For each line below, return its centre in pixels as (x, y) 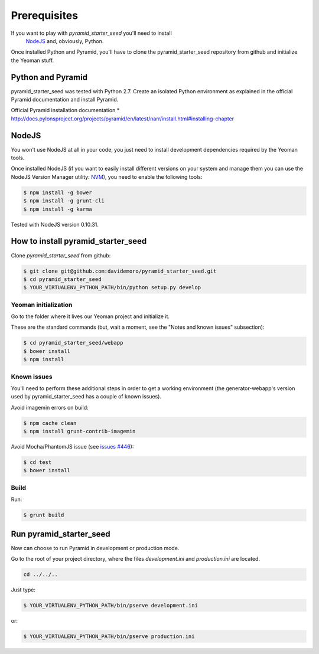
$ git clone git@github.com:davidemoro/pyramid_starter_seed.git (120, 271)
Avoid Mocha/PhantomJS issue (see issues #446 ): (72, 447)
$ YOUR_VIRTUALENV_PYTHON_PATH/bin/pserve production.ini (109, 636)
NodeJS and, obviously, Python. (65, 41)
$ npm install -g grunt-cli (64, 201)
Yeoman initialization (42, 305)
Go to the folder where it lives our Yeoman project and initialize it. (90, 316)
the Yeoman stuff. (32, 60)
